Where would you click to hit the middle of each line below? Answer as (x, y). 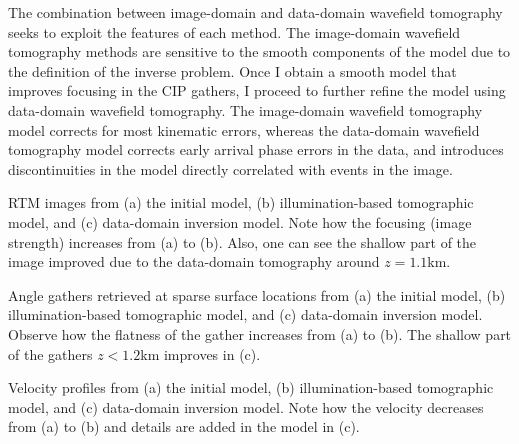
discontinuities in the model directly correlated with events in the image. (230, 168)
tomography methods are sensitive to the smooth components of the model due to (259, 51)
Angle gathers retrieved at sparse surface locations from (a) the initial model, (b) (257, 294)
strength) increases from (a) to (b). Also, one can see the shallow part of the (242, 241)
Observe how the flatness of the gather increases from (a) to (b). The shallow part (260, 333)
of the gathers (50, 353)
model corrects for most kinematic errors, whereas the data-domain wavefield (244, 129)
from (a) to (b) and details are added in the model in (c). (184, 426)
